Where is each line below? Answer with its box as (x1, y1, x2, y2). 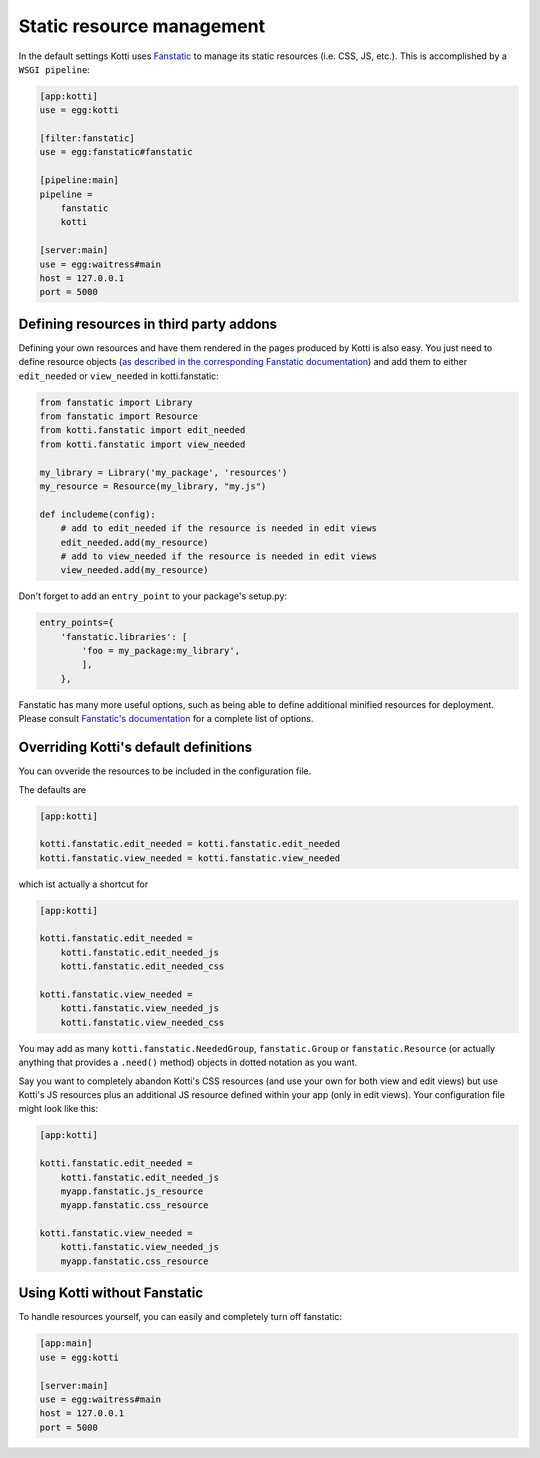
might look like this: (18, 1103, 99, 1115)
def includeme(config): (39, 508, 157, 520)
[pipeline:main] (39, 175, 120, 186)
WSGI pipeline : (18, 63, 90, 75)
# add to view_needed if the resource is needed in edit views (60, 550, 378, 562)
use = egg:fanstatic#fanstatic (39, 146, 194, 158)
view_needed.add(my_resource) (60, 565, 209, 576)
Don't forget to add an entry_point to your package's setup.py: (18, 590, 288, 602)
